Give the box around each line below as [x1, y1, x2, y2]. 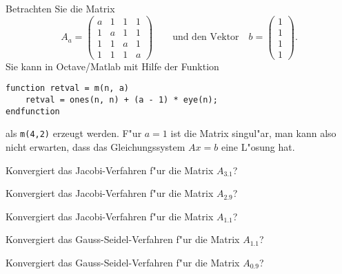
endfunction [6, 106, 60, 116]
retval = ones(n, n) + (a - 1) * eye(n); [25, 95, 218, 105]
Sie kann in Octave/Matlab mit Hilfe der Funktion [6, 59, 219, 73]
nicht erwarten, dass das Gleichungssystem [6, 140, 185, 154]
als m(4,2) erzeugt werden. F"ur [6, 126, 142, 140]
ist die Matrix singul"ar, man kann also [170, 126, 336, 140]
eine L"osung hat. [221, 140, 295, 154]
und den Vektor [172, 32, 239, 43]
